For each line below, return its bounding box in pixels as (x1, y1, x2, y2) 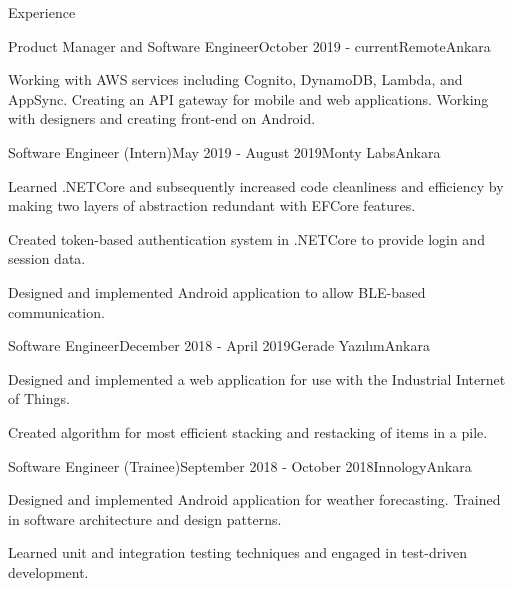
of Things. (8, 388, 70, 409)
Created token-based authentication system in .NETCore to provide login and (8, 228, 485, 249)
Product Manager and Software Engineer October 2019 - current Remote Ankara (8, 35, 491, 56)
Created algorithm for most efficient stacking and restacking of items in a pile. (8, 421, 488, 442)
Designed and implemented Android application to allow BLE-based (8, 281, 426, 302)
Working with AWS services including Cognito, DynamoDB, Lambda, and (8, 69, 463, 90)
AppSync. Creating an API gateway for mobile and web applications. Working (8, 88, 489, 109)
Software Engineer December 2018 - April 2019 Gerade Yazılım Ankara (8, 335, 430, 356)
